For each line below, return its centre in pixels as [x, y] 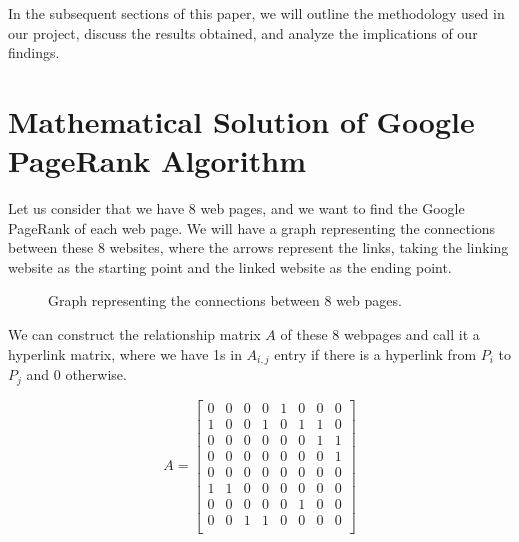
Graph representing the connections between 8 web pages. [225, 300]
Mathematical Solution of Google [241, 120]
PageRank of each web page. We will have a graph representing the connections [252, 227]
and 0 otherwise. [76, 374]
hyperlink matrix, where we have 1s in [125, 353]
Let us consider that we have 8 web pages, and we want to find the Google [236, 208]
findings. [34, 52]
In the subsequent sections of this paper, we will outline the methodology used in [256, 13]
